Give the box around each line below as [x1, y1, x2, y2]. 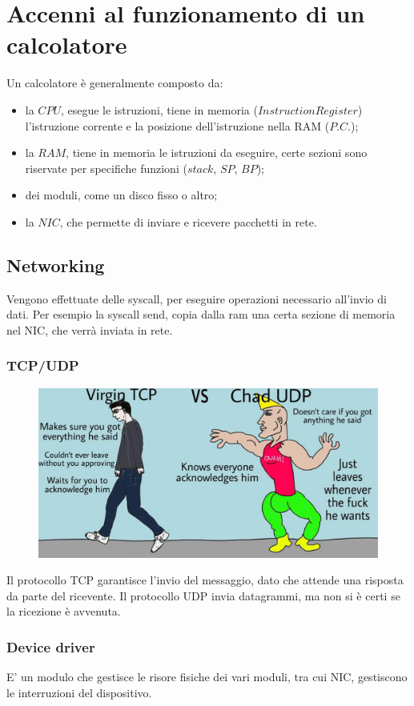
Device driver [6, 636, 95, 656]
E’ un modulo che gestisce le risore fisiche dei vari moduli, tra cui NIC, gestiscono [6, 668, 408, 685]
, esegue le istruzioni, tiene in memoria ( [60, 101, 258, 118]
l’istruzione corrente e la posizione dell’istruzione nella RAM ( [25, 117, 330, 134]
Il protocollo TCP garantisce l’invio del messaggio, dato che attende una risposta [6, 572, 404, 588]
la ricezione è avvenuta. [6, 603, 121, 620]
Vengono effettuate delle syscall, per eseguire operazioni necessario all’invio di [6, 290, 387, 307]
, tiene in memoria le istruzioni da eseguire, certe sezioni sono [66, 144, 368, 161]
